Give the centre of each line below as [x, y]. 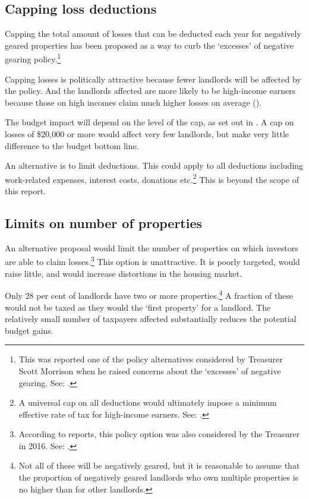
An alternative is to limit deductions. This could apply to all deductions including [154, 165]
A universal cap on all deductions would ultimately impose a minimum [148, 402]
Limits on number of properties [104, 223]
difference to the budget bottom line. [72, 145]
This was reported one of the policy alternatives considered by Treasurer [151, 359]
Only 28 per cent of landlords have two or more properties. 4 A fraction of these [149, 294]
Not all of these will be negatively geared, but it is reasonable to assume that [159, 465]
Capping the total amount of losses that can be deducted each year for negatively [153, 34]
